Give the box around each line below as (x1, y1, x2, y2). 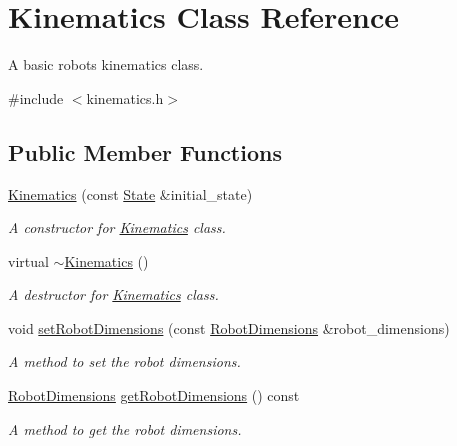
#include (8, 87, 64, 108)
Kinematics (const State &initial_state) (8, 183, 253, 204)
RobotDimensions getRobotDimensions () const (8, 385, 300, 406)
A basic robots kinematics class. (8, 54, 204, 75)
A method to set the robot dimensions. (8, 351, 241, 372)
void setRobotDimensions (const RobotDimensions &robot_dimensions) (8, 317, 450, 338)
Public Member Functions (8, 136, 282, 167)
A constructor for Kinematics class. (8, 217, 226, 238)
